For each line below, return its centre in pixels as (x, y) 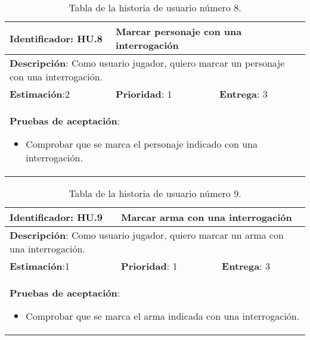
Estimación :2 (40, 94)
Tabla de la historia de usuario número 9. (155, 193)
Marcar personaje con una (179, 31)
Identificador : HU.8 (56, 38)
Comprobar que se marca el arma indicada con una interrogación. (163, 316)
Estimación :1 (40, 266)
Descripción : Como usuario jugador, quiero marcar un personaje (147, 63)
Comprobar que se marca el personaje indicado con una (142, 144)
